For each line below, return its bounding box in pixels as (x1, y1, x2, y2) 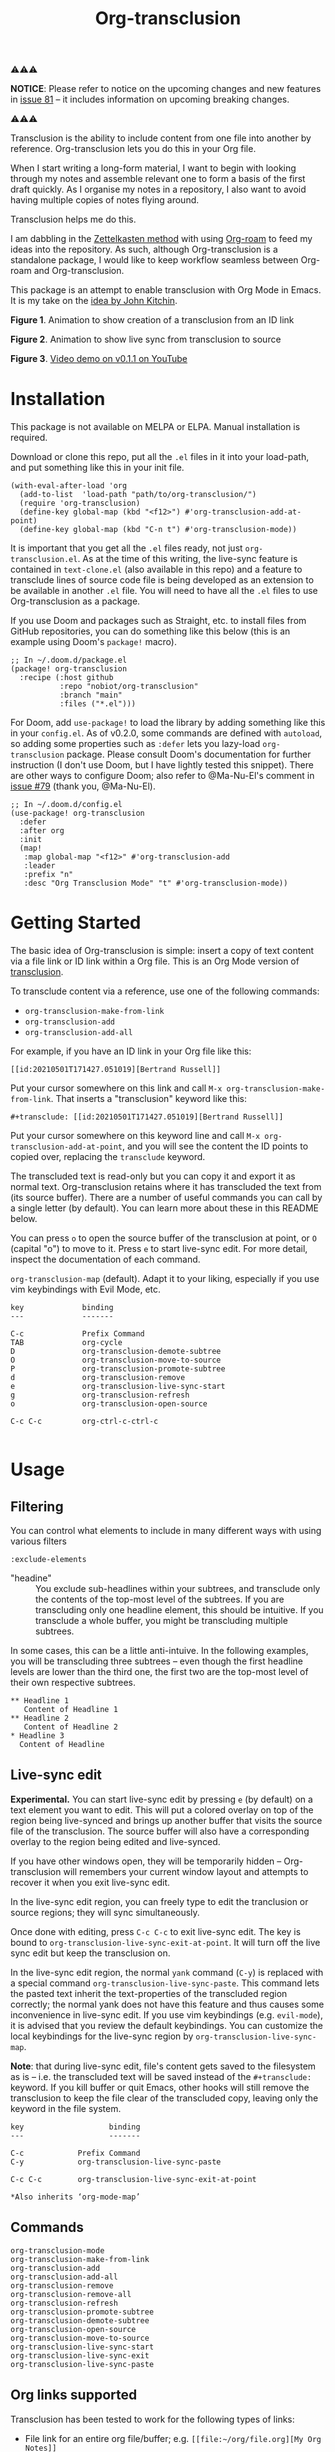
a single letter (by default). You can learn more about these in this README (10, 1202, 320, 1214)
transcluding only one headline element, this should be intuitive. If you (35, 1604, 324, 1616)
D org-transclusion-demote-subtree (10, 1347, 222, 1357)
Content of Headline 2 (23, 1722, 118, 1732)
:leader (23, 861, 56, 871)
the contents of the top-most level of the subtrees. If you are (35, 1593, 285, 1606)
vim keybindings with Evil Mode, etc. (10, 1283, 162, 1296)
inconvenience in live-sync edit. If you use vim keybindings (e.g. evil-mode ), (10, 2008, 323, 2021)
